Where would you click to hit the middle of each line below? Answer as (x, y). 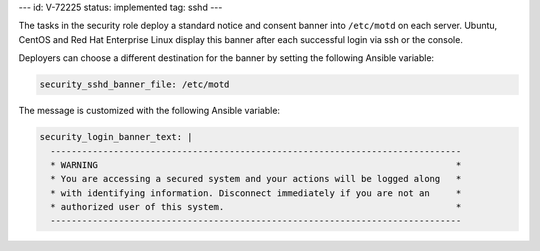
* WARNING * (256, 164)
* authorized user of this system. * (256, 207)
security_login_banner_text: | (116, 137)
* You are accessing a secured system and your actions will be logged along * (256, 179)
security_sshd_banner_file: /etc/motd (134, 84)
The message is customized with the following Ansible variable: (149, 111)
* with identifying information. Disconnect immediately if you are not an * (256, 193)
